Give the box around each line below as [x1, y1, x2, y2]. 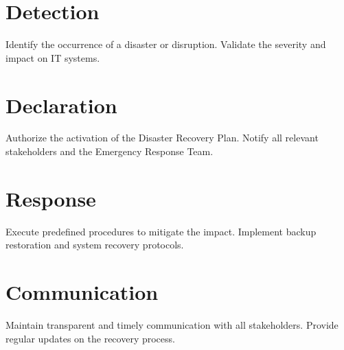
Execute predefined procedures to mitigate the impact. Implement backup [5, 224, 317, 238]
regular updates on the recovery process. [5, 331, 175, 345]
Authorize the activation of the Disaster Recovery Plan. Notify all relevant [5, 130, 319, 145]
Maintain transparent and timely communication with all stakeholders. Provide [5, 318, 339, 332]
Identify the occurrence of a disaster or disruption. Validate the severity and [5, 37, 326, 51]
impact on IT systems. [5, 50, 100, 65]
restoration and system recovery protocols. [5, 237, 184, 252]
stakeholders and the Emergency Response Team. [5, 144, 214, 159]
